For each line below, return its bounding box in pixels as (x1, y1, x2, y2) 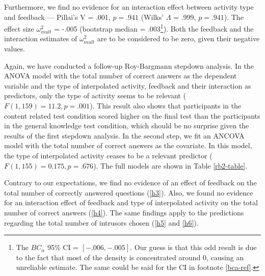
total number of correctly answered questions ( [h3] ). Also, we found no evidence (4, 187, 253, 198)
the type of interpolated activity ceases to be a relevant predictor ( (4, 150, 213, 160)
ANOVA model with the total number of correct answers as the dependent (4, 70, 237, 81)
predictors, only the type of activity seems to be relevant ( (4, 90, 186, 101)
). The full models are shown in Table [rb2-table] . (93, 160, 248, 171)
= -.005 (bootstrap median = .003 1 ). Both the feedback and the (54, 22, 254, 34)
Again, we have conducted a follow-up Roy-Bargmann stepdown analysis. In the (4, 60, 254, 71)
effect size (4, 23, 34, 34)
